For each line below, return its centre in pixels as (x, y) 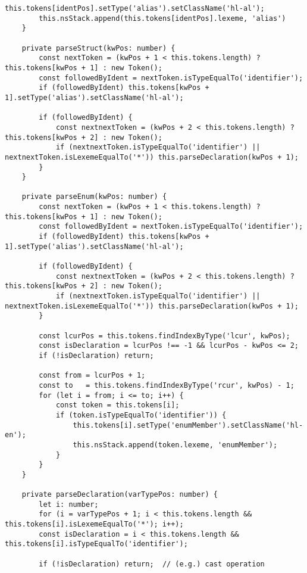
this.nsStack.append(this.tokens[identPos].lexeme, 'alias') (162, 18)
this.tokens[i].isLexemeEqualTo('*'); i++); (94, 524)
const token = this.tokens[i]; (118, 405)
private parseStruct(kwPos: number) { (98, 48)
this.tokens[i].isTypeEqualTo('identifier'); (96, 544)
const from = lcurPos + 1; (92, 376)
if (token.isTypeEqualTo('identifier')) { (141, 415)
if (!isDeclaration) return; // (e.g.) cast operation (152, 564)
